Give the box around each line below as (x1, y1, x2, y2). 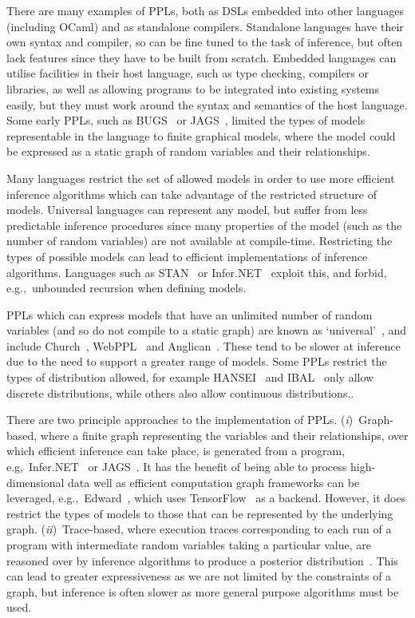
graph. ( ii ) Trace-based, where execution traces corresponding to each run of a (6, 521, 392, 537)
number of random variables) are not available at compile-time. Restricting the (6, 232, 393, 249)
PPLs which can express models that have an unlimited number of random (6, 306, 373, 323)
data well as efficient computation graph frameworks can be (68, 473, 360, 490)
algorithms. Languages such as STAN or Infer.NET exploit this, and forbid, (6, 263, 387, 280)
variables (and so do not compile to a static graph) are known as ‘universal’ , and (6, 322, 407, 339)
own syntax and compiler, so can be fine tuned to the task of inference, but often (6, 34, 403, 50)
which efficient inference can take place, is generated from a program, (6, 442, 346, 459)
